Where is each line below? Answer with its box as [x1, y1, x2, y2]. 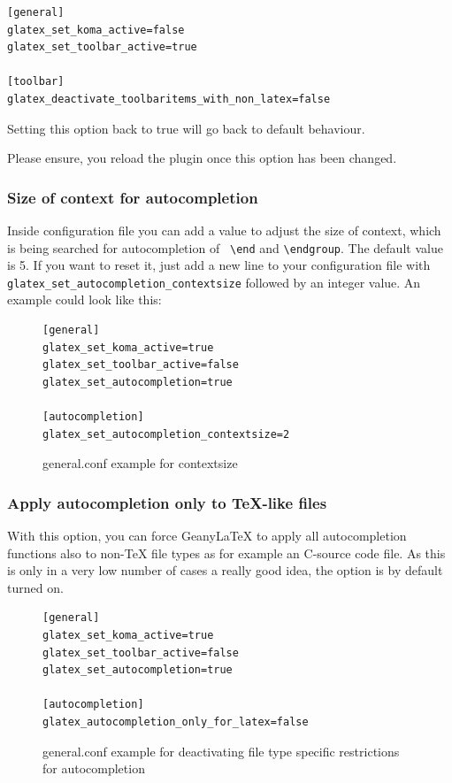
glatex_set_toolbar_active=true [7, 41, 197, 54]
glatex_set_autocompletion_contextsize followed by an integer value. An [7, 273, 421, 291]
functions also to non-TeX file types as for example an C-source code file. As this [7, 543, 446, 562]
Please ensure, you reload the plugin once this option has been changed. [7, 149, 397, 167]
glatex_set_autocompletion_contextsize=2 [42, 427, 290, 441]
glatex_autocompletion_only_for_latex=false [42, 715, 309, 728]
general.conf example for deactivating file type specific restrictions [42, 741, 400, 760]
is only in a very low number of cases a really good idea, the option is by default [7, 561, 443, 580]
